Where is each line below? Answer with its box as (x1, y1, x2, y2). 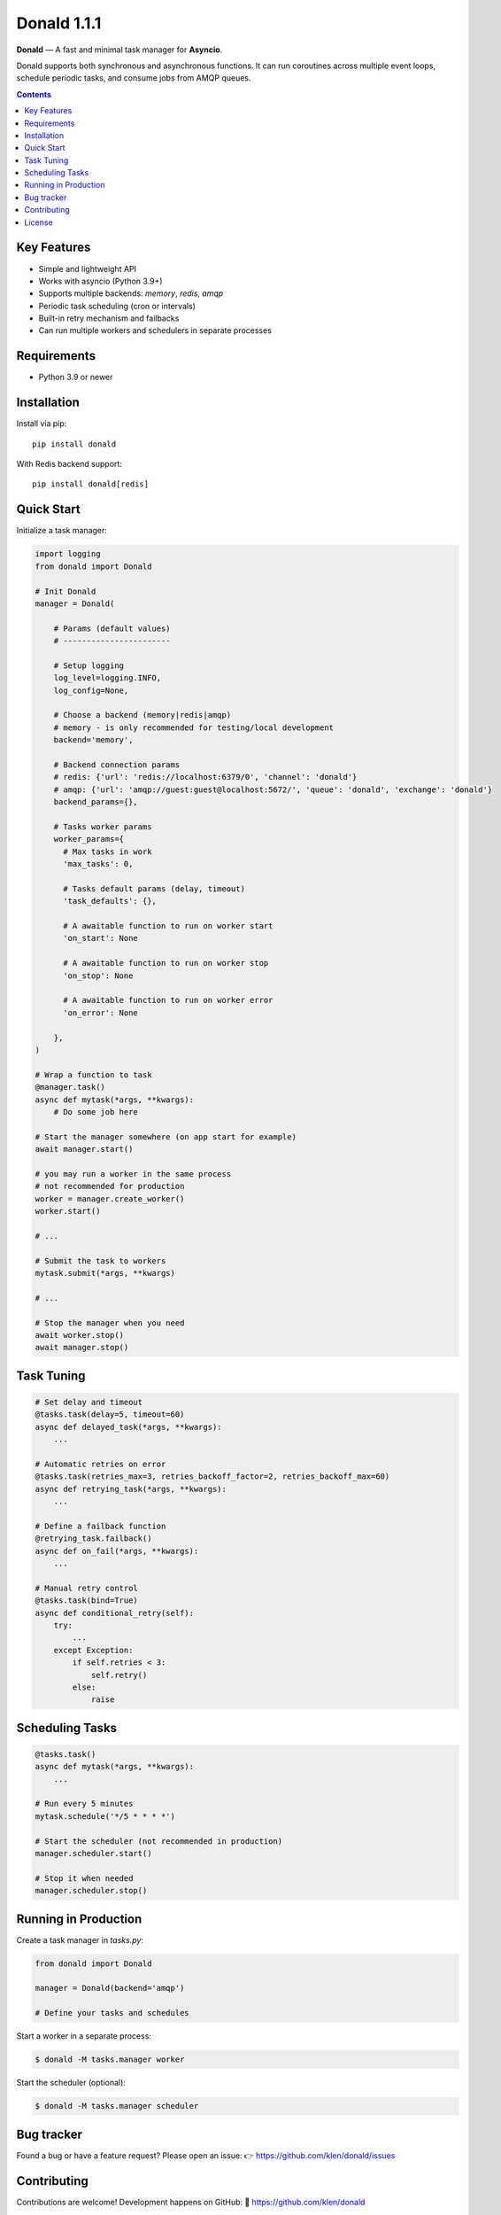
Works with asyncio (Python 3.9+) (38, 276, 163, 286)
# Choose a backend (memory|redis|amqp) (53, 710, 232, 720)
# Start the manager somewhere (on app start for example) (35, 1131, 297, 1142)
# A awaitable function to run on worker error (63, 995, 274, 1006)
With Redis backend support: (16, 459, 123, 470)
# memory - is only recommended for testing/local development (53, 722, 335, 733)
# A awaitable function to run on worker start (63, 921, 274, 931)
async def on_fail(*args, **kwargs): (35, 1546, 199, 1556)
